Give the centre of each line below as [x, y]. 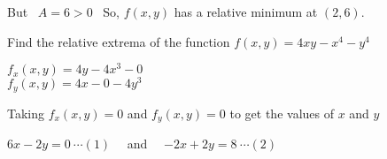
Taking [26, 113]
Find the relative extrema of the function [119, 41]
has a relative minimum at [246, 11]
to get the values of [282, 113]
